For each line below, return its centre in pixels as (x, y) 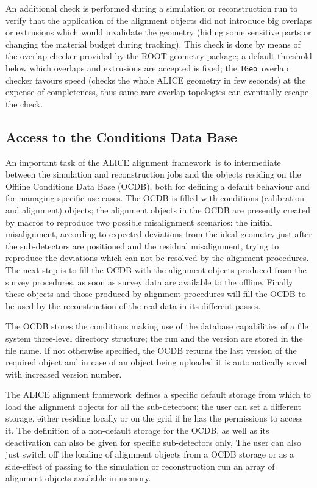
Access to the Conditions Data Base (121, 136)
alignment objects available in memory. (78, 478)
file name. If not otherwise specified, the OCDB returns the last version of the (151, 350)
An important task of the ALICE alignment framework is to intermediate (143, 162)
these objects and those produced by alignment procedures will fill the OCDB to (156, 294)
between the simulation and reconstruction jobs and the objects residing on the (153, 174)
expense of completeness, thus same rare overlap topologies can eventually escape (157, 92)
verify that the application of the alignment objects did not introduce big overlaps (159, 20)
